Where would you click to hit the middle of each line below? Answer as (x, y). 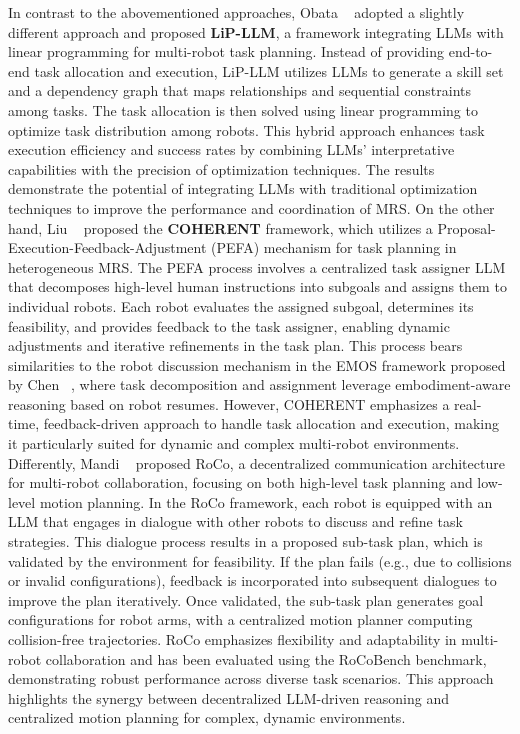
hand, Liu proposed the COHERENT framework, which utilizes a (220, 227)
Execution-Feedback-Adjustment (107, 247)
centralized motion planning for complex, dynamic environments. (207, 717)
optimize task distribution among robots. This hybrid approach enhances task (246, 129)
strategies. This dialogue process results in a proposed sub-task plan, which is (245, 541)
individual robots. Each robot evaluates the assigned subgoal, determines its (241, 305)
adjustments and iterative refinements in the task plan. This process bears (235, 345)
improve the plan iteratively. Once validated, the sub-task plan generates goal (246, 599)
